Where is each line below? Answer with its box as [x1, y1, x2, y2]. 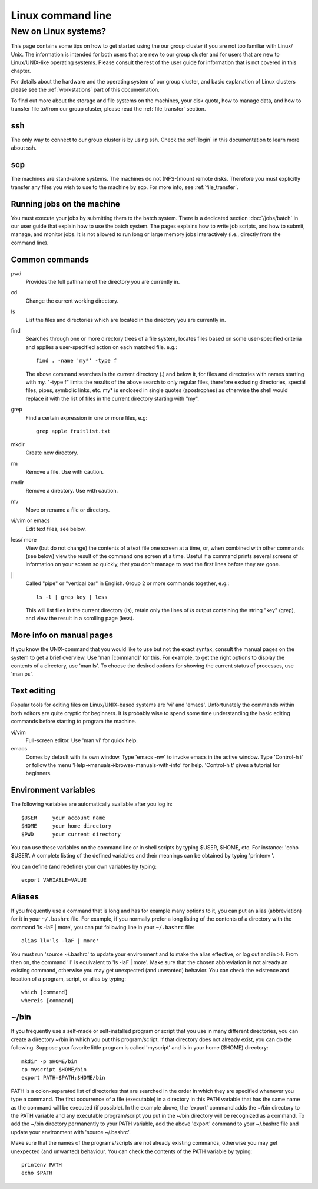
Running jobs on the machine [11, 199, 120, 209]
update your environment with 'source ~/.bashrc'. [11, 1128, 131, 1135]
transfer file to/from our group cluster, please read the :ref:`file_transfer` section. [11, 105, 206, 112]
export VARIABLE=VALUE [21, 877, 87, 884]
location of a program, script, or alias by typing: [11, 975, 127, 982]
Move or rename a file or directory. [25, 506, 110, 513]
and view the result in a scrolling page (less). [25, 615, 135, 622]
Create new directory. [25, 449, 79, 456]
